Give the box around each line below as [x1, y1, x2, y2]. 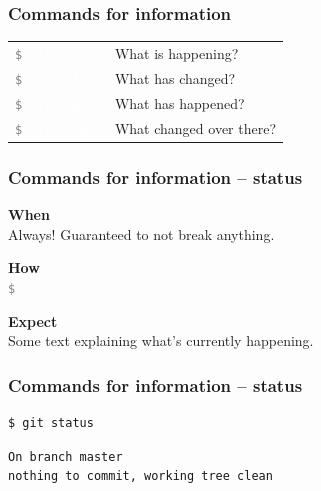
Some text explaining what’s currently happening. [8, 330, 314, 351]
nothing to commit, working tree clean [8, 469, 273, 484]
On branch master [8, 449, 123, 464]
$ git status [8, 415, 94, 430]
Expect [8, 310, 58, 331]
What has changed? [114, 67, 236, 88]
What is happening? [114, 43, 239, 63]
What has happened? [114, 92, 245, 113]
